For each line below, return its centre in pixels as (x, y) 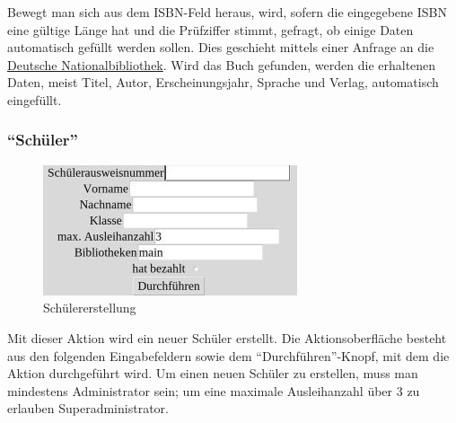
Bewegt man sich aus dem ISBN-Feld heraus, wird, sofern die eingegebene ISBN (227, 12)
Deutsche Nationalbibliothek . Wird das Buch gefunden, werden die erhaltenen (222, 64)
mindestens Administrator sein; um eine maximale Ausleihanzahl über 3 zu (214, 390)
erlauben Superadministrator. (88, 408)
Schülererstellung (90, 308)
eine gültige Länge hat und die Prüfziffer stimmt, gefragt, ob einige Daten (210, 29)
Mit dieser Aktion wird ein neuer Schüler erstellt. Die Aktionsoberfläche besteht (227, 337)
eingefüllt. (35, 99)
